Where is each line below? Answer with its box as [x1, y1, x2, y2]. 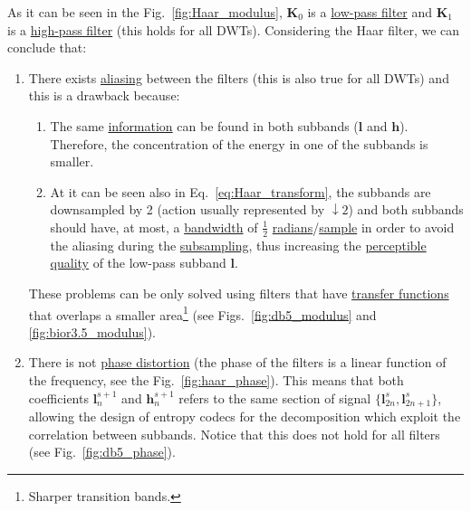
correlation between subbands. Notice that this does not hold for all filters [28, 424, 440, 443]
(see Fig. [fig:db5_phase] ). [28, 442, 176, 461]
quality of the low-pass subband [50, 253, 226, 272]
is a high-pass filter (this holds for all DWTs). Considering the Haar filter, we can [7, 20, 460, 39]
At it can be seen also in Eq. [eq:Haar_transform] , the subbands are [50, 182, 431, 201]
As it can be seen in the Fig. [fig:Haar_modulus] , [7, 3, 283, 21]
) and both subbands [348, 200, 464, 219]
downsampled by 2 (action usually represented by [50, 200, 325, 219]
